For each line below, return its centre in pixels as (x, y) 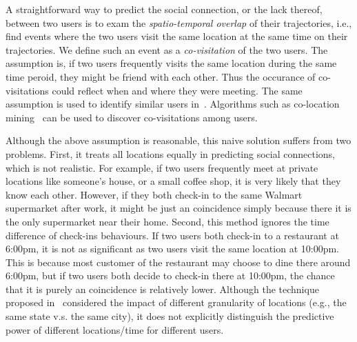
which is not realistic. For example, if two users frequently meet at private (162, 167)
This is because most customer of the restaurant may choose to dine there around (178, 262)
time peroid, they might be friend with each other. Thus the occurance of (161, 76)
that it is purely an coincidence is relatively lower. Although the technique (162, 289)
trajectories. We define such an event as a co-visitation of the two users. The (167, 49)
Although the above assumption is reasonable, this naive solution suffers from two (178, 140)
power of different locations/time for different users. (115, 329)
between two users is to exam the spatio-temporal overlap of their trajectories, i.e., (179, 22)
